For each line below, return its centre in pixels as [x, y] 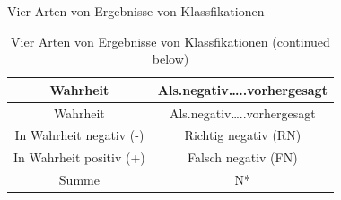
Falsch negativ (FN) [243, 157]
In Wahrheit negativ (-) [79, 135]
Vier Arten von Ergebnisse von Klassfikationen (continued [170, 41]
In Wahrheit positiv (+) [79, 157]
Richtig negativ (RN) [243, 135]
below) [170, 59]
